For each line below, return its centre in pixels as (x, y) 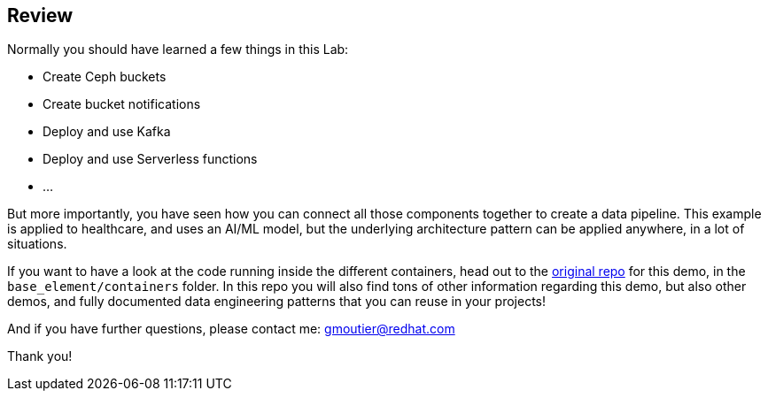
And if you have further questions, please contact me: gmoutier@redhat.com (231, 329)
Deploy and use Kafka (107, 132)
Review (40, 15)
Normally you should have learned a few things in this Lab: (178, 50)
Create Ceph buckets (105, 77)
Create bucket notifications (122, 104)
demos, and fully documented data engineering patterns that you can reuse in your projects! (276, 302)
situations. (37, 244)
